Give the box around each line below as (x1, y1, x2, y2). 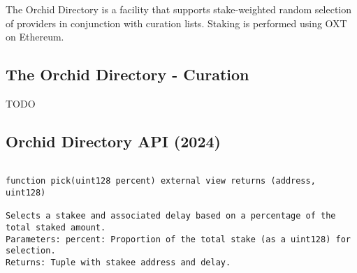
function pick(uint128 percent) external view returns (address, (6, 176, 316, 186)
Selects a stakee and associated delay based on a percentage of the (6, 211, 336, 221)
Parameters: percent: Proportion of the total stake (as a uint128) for (6, 234, 351, 244)
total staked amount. (6, 223, 106, 233)
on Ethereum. (6, 29, 64, 44)
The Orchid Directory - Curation (6, 64, 249, 85)
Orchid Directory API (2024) (6, 130, 221, 152)
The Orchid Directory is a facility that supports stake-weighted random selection (6, 2, 352, 16)
